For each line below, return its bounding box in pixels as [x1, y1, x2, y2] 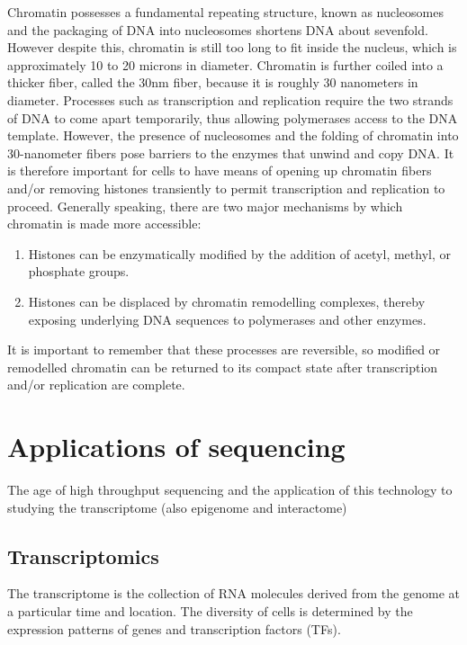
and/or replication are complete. [7, 375, 185, 394]
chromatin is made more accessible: [7, 214, 202, 233]
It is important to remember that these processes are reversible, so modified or [7, 340, 441, 359]
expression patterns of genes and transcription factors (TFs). [7, 619, 341, 638]
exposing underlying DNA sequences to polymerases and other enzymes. [28, 309, 427, 328]
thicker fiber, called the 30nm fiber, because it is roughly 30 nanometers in [7, 73, 418, 92]
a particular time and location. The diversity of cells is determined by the [7, 601, 413, 620]
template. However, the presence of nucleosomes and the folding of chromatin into [7, 126, 459, 145]
